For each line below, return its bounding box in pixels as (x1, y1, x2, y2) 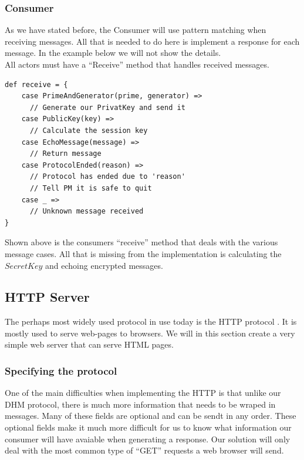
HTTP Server (5, 288, 90, 306)
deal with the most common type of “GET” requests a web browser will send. (5, 444, 284, 456)
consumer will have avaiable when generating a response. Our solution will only (5, 432, 291, 445)
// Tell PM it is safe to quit (29, 184, 152, 192)
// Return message (29, 149, 102, 158)
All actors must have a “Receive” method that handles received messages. (5, 58, 269, 70)
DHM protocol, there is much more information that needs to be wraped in (5, 398, 276, 410)
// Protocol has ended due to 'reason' (29, 172, 185, 181)
